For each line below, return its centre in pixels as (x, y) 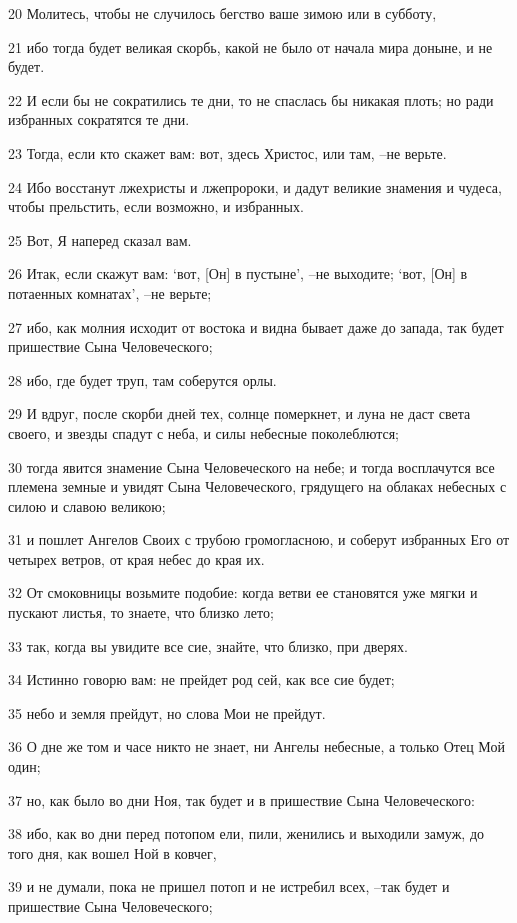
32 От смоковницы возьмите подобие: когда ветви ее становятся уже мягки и (243, 592)
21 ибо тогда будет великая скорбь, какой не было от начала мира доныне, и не (250, 46)
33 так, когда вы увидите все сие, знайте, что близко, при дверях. (208, 645)
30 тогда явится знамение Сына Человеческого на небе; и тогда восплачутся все (251, 466)
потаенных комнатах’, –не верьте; (110, 292)
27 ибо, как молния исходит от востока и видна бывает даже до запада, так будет (256, 326)
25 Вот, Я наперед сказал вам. (100, 239)
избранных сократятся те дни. (99, 119)
